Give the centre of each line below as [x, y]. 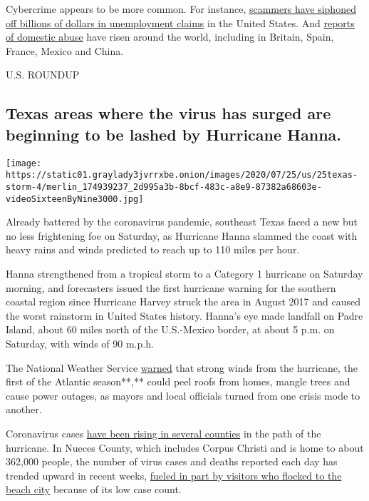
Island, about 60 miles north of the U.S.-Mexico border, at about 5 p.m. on [170, 329]
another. [24, 409]
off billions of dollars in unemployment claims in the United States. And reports [180, 22]
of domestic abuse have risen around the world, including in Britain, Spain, [170, 37]
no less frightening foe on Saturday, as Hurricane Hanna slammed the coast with [182, 235]
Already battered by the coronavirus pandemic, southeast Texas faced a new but [182, 222]
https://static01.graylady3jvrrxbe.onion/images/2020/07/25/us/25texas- [182, 175]
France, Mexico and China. [65, 50]
